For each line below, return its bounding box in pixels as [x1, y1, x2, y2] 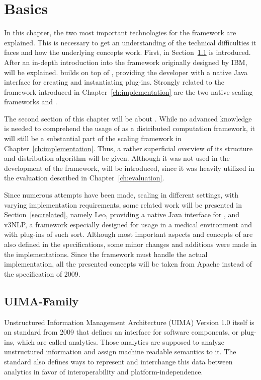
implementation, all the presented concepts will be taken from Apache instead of [4, 259, 252, 269]
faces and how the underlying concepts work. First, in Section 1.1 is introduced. [4, 47, 251, 57]
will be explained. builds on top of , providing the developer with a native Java [4, 67, 248, 77]
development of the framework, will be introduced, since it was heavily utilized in [4, 162, 255, 173]
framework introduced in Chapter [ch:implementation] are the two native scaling [4, 86, 253, 97]
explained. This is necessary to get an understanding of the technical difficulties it [4, 37, 256, 47]
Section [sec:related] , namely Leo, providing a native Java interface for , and [4, 209, 240, 220]
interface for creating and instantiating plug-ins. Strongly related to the [4, 77, 224, 87]
